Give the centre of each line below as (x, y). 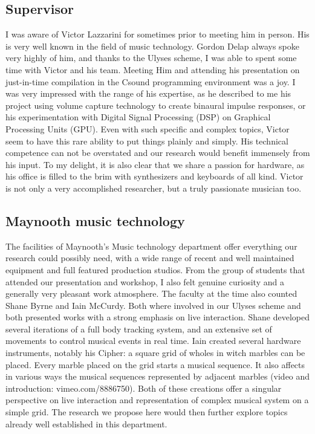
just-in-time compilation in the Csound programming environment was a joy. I (151, 81)
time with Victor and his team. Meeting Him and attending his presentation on (153, 69)
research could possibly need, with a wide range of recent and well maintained (150, 258)
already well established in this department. (86, 423)
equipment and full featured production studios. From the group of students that (155, 269)
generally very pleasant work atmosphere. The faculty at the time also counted (151, 293)
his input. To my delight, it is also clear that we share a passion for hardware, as (155, 164)
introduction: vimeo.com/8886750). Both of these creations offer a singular (144, 388)
